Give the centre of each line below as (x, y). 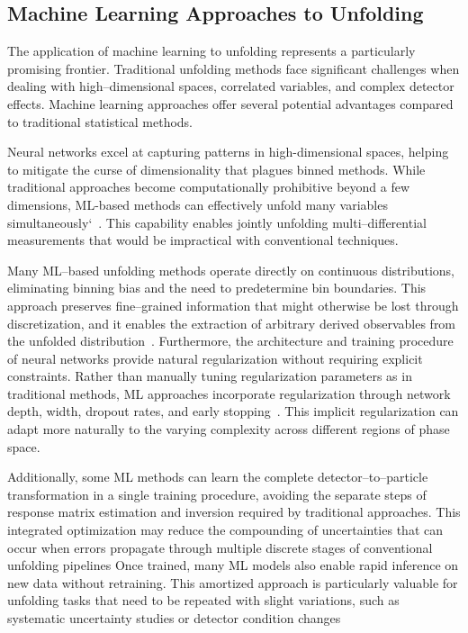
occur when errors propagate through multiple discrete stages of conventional (220, 547)
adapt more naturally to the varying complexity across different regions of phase (229, 429)
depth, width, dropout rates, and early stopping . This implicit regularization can (233, 411)
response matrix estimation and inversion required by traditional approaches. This (234, 512)
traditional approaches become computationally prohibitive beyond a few (209, 187)
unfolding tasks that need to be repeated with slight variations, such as (203, 600)
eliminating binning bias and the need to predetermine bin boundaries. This (217, 288)
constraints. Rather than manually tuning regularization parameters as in (210, 376)
